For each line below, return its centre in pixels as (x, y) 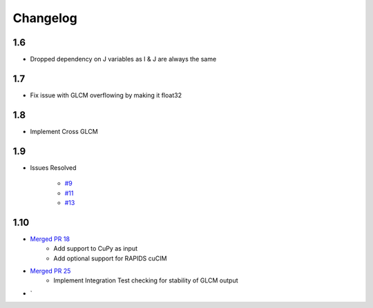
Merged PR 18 (50, 239)
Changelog (45, 18)
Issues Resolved (53, 167)
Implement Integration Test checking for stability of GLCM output (146, 280)
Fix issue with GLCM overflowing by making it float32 (106, 95)
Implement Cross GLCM (64, 131)
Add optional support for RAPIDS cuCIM (110, 258)
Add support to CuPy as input (96, 249)
